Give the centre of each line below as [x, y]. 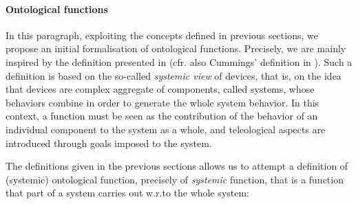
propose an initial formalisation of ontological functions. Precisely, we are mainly [176, 48]
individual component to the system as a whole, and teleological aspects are [166, 129]
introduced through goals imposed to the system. [109, 143]
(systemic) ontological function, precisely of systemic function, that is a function [175, 179]
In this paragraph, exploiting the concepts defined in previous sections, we [162, 35]
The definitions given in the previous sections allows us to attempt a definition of [177, 166]
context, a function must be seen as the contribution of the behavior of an [162, 116]
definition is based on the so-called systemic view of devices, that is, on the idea [173, 75]
